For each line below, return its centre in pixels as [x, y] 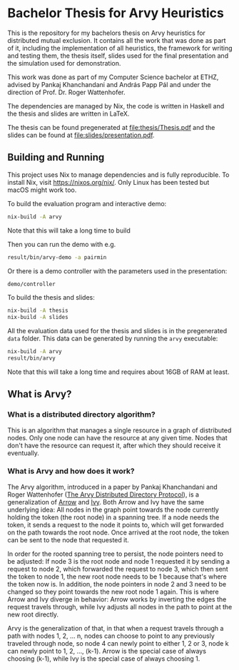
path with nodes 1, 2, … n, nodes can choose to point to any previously [111, 636]
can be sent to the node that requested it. [68, 539]
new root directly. [33, 614]
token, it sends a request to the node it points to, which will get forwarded [116, 524]
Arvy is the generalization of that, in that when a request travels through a [116, 628]
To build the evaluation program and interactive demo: [87, 203]
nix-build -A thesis [38, 311]
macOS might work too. [42, 190]
